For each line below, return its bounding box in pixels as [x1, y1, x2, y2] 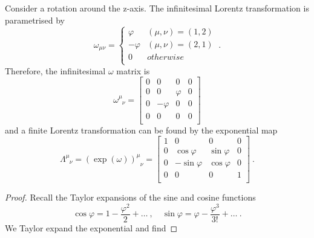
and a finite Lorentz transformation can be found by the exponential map [5, 123, 278, 136]
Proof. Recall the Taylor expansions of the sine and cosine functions [5, 191, 256, 204]
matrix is [116, 64, 150, 77]
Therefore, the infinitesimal [5, 64, 106, 77]
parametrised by [5, 13, 65, 26]
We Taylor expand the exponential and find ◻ [5, 222, 178, 234]
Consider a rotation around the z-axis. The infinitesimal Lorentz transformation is [5, 2, 309, 14]
